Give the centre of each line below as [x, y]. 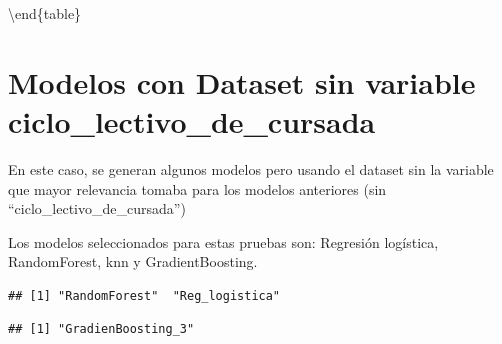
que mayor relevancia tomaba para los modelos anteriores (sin [197, 188]
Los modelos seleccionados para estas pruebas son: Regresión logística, [223, 241]
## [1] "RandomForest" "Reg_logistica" [144, 295]
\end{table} [45, 13]
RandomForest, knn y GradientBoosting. [133, 261]
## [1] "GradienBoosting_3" [101, 329]
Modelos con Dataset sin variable [242, 81]
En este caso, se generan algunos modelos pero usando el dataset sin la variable [251, 168]
